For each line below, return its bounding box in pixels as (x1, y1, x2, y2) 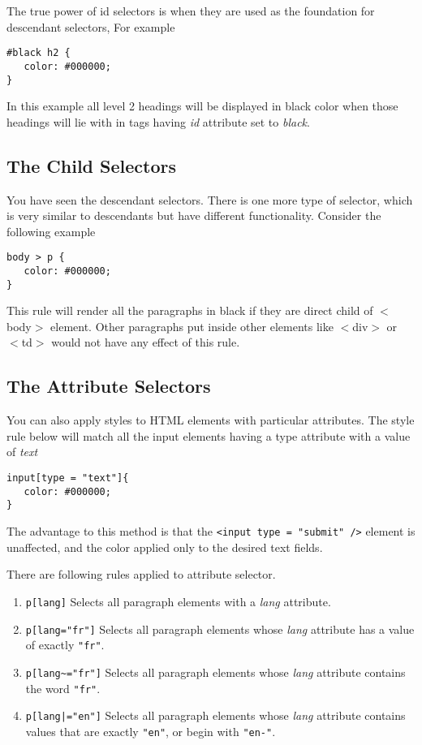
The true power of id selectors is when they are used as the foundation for (6, 2, 375, 19)
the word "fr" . (25, 679, 101, 696)
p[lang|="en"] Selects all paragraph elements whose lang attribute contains (25, 707, 406, 724)
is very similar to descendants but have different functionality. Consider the (6, 207, 381, 224)
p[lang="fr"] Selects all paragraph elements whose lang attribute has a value (25, 620, 415, 637)
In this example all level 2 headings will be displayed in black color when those (6, 97, 398, 114)
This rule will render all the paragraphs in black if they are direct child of (6, 302, 373, 319)
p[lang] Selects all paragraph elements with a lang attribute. (25, 592, 331, 609)
